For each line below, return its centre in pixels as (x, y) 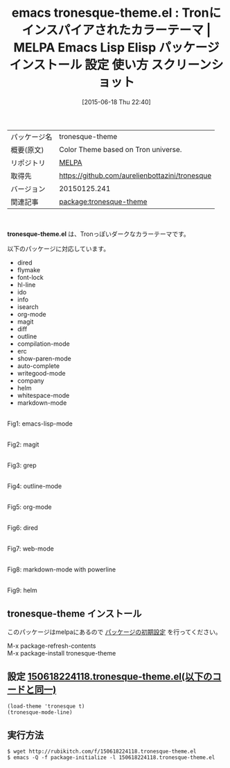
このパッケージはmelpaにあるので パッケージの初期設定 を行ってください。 (114, 632)
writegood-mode (41, 373)
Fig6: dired (23, 528)
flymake (28, 269)
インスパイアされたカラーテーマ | (116, 30)
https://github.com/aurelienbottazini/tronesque (135, 175)
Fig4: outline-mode (35, 486)
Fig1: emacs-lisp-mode (40, 424)
